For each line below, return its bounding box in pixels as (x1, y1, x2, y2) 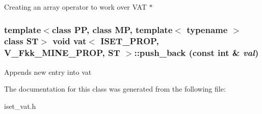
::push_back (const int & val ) (134, 46, 259, 59)
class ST (4, 35, 39, 47)
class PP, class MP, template (51, 23, 173, 36)
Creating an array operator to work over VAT (4, 2, 147, 12)
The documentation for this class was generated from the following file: (4, 83, 226, 94)
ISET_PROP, (100, 35, 159, 47)
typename (187, 23, 228, 36)
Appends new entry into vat (4, 66, 92, 77)
